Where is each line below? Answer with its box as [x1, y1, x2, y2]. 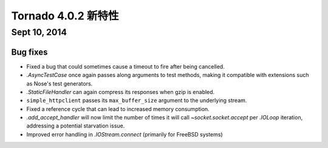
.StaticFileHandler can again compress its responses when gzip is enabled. [26, 88, 215, 95]
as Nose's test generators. [26, 79, 93, 87]
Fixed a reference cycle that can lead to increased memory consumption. [26, 105, 210, 112]
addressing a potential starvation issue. [26, 122, 125, 130]
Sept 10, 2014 [11, 27, 67, 38]
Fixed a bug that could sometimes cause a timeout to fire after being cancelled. [26, 62, 225, 70]
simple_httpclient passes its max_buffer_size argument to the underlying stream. [26, 97, 247, 104]
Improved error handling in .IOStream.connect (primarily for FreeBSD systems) [26, 130, 223, 138]
